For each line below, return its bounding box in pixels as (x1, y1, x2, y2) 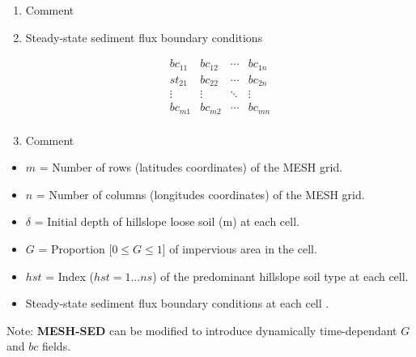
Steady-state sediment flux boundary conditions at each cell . (25, 295, 329, 312)
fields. (41, 338, 71, 355)
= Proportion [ (38, 240, 112, 257)
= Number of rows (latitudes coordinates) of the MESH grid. (39, 159, 343, 176)
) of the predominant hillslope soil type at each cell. (152, 267, 409, 284)
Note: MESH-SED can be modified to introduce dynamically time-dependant (6, 321, 397, 338)
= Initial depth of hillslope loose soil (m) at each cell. (34, 213, 299, 230)
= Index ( (45, 267, 95, 284)
